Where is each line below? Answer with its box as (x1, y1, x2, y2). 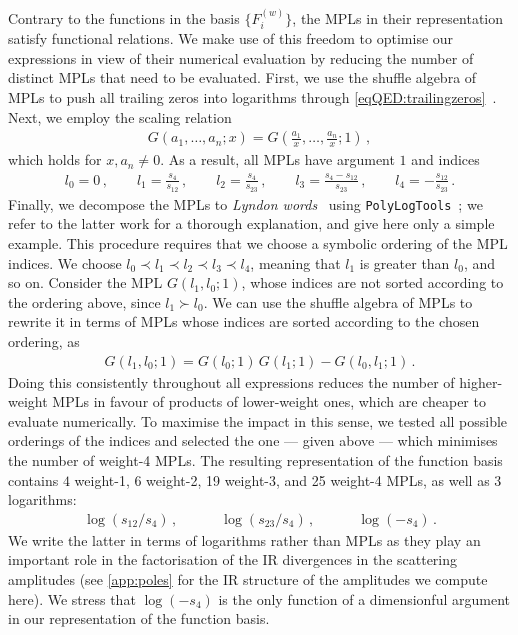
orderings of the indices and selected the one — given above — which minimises (8, 430, 498, 451)
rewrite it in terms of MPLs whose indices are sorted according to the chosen (8, 311, 480, 332)
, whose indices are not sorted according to (241, 272, 504, 293)
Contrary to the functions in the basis (8, 7, 240, 28)
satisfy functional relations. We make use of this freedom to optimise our (8, 28, 454, 49)
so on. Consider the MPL (8, 272, 163, 293)
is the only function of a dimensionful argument (218, 588, 510, 609)
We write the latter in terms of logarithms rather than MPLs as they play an (8, 529, 481, 550)
